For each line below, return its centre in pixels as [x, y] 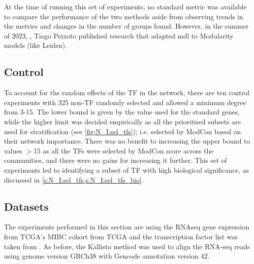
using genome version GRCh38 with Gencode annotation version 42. [107, 256]
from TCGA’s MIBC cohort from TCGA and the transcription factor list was [121, 236]
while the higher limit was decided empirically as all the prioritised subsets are [123, 121]
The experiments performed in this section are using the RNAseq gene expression [127, 227]
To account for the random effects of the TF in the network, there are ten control [127, 93]
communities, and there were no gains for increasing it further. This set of [115, 160]
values [13, 150]
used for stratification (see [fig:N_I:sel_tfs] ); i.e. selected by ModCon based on [123, 131]
